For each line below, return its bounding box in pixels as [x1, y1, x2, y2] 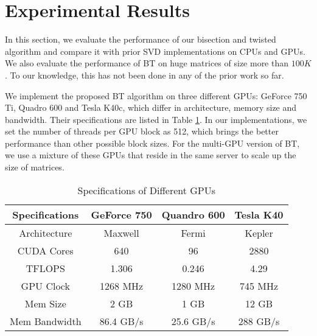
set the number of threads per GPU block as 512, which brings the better [5, 125, 279, 138]
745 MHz [240, 278, 279, 293]
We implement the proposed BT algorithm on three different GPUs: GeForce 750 [5, 89, 307, 102]
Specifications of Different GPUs [77, 183, 216, 197]
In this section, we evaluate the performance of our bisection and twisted [5, 33, 276, 46]
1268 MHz [100, 278, 144, 293]
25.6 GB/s [171, 313, 215, 328]
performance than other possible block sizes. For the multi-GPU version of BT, [5, 136, 300, 149]
